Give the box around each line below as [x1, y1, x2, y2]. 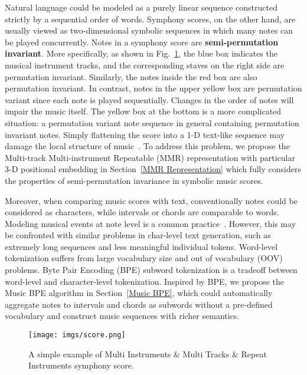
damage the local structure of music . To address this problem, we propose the [5, 140, 290, 152]
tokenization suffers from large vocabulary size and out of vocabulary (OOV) [5, 252, 283, 264]
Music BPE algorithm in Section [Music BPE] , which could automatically [5, 287, 273, 299]
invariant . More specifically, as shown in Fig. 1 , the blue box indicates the [5, 47, 278, 60]
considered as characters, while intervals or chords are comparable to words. [5, 206, 279, 218]
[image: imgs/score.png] [28, 331, 126, 340]
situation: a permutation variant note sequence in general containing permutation [5, 116, 299, 129]
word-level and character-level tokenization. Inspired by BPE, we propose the [5, 275, 285, 287]
